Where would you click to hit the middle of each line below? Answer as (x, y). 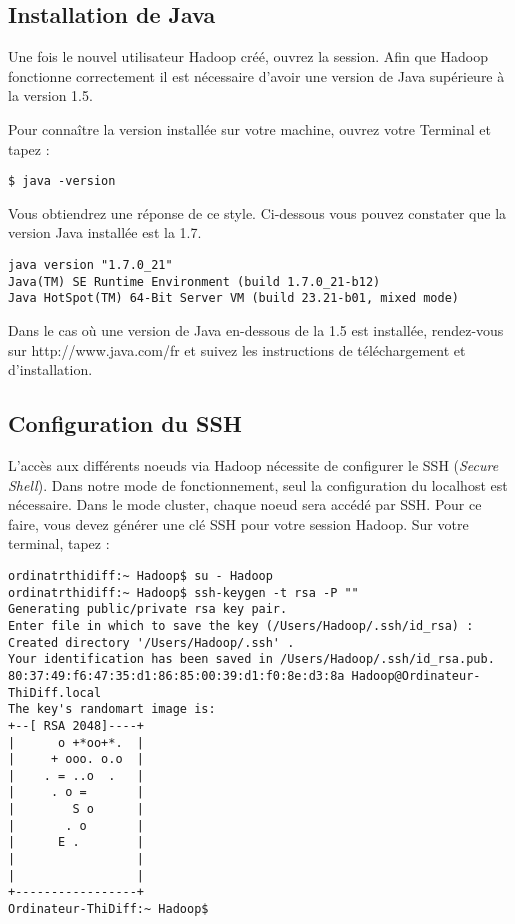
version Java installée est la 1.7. (105, 232)
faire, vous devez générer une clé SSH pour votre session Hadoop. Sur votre (238, 523)
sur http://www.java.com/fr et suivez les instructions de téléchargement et (237, 349)
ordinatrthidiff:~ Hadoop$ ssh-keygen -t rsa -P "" (183, 592)
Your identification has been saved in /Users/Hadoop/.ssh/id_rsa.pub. (251, 659)
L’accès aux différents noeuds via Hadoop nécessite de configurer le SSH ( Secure (253, 464)
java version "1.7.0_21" (90, 265)
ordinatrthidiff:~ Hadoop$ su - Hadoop (140, 575)
